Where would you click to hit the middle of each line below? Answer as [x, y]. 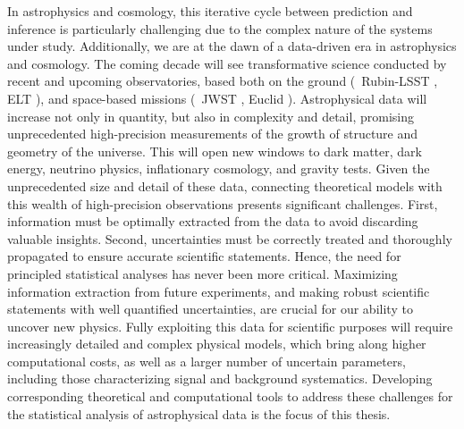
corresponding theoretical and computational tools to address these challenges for [230, 396]
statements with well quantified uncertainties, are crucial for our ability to [210, 309]
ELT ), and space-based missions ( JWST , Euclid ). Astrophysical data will [217, 98]
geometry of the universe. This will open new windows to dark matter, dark [215, 151]
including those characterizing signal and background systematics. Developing [220, 379]
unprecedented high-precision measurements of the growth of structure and [213, 134]
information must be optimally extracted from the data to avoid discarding [213, 221]
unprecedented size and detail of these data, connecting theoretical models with [225, 185]
